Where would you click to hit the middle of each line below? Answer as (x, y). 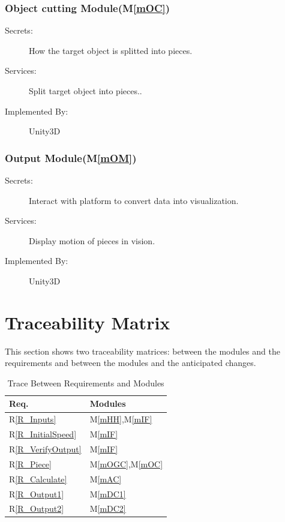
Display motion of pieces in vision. (92, 240)
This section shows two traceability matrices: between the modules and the (142, 351)
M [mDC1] (108, 493)
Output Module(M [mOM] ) (71, 157)
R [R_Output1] (37, 493)
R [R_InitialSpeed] (43, 434)
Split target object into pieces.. (85, 91)
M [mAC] (106, 478)
